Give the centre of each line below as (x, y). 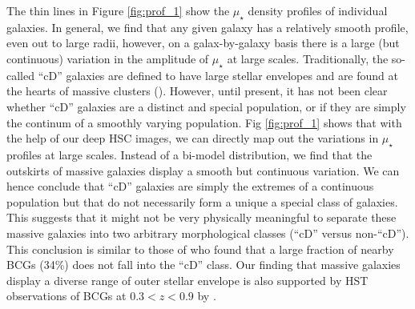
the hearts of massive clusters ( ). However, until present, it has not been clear (197, 91)
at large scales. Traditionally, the (308, 58)
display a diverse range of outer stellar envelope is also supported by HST (187, 280)
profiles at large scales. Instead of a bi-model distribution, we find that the (189, 154)
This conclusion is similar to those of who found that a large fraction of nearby (200, 249)
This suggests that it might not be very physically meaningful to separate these (201, 217)
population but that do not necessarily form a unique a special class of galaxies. (202, 201)
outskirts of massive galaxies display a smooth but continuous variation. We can (203, 170)
